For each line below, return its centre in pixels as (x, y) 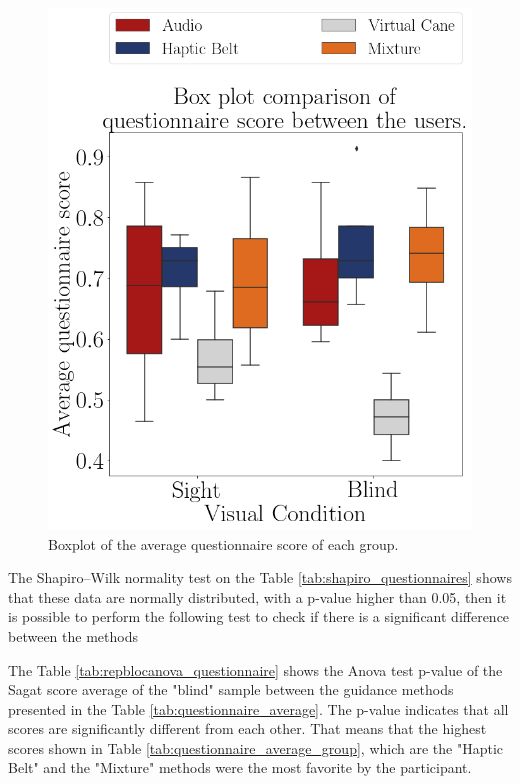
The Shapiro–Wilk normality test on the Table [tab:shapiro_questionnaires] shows (260, 577)
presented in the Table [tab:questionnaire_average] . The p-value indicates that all (258, 708)
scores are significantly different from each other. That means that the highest (247, 728)
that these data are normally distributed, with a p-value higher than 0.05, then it (257, 596)
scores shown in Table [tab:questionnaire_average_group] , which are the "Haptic (255, 747)
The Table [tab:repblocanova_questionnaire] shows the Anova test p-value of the (255, 669)
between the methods (73, 635)
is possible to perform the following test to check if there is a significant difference (259, 616)
